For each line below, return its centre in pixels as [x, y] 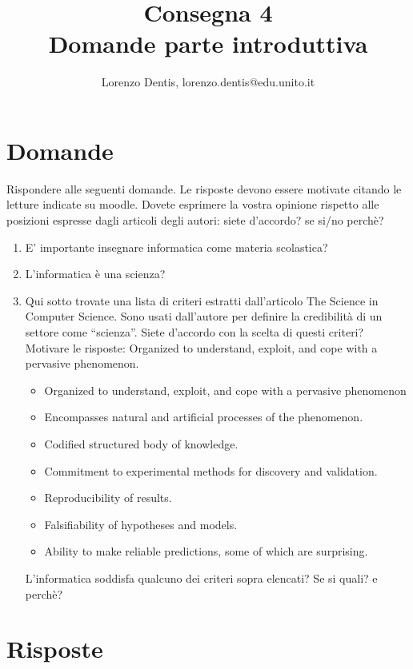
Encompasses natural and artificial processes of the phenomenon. [204, 417]
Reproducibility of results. [108, 498]
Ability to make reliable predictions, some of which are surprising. [206, 551]
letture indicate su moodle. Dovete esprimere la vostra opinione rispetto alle [193, 204]
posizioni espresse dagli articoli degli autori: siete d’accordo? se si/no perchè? [195, 220]
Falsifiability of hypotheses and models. [141, 524]
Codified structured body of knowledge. [141, 443]
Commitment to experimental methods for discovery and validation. [211, 470]
